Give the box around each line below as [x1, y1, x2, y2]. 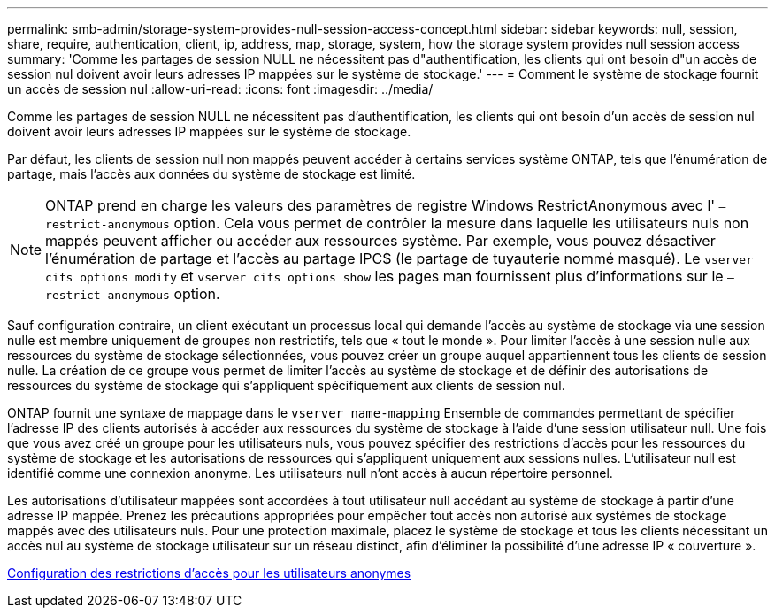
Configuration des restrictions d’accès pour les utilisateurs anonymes [7, 565, 411, 580]
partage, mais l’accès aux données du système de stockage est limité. [7, 166, 416, 181]
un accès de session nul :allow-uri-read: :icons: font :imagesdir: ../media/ [7, 81, 434, 96]
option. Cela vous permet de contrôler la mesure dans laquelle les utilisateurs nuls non [173, 214, 749, 232]
